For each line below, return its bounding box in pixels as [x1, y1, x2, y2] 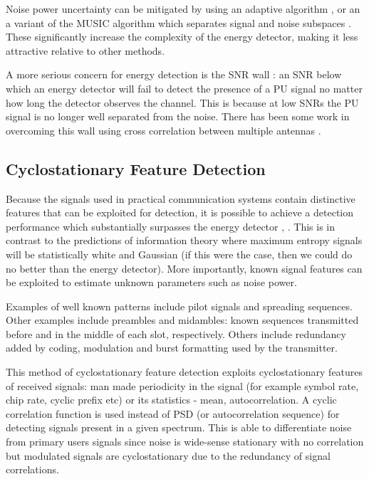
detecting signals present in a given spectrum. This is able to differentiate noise [6, 420, 352, 435]
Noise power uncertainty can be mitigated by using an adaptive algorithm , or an [6, 1, 360, 16]
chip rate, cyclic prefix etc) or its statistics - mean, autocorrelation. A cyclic [6, 392, 337, 407]
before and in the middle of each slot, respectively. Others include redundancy [6, 326, 346, 341]
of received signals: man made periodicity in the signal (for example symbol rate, [6, 378, 359, 393]
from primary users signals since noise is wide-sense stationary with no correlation [6, 434, 364, 449]
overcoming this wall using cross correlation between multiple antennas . [6, 122, 321, 137]
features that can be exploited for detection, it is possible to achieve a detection [6, 205, 354, 220]
